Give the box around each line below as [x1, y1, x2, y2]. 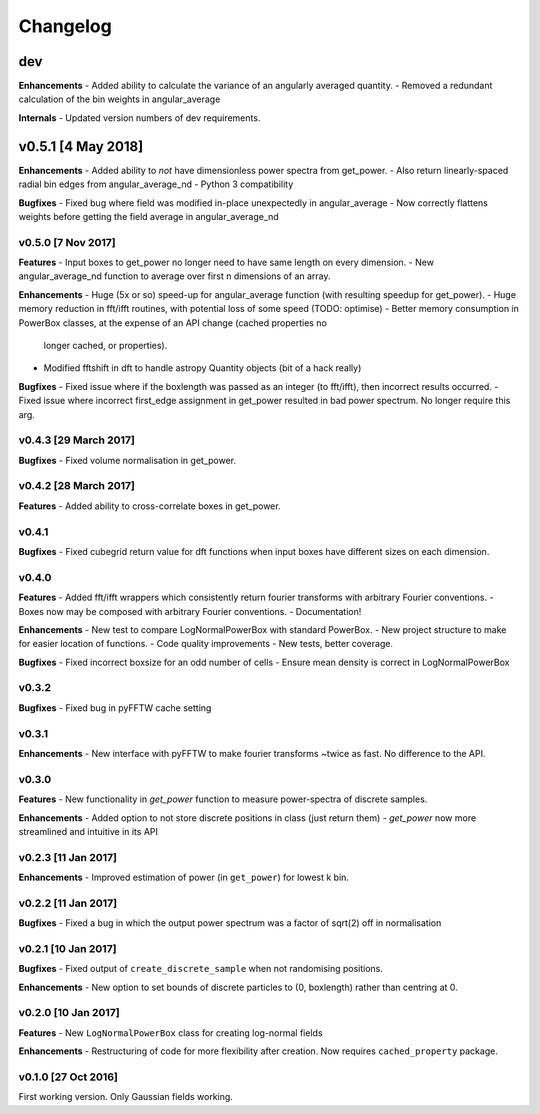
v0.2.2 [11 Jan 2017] [18, 896, 118, 910]
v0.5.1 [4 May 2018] [18, 138, 144, 155]
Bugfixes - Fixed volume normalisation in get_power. [18, 454, 237, 466]
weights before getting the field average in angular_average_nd [18, 210, 279, 222]
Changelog [18, 15, 112, 37]
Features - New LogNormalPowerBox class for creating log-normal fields [18, 1026, 324, 1039]
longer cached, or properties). [43, 340, 168, 352]
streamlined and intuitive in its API [18, 825, 159, 837]
